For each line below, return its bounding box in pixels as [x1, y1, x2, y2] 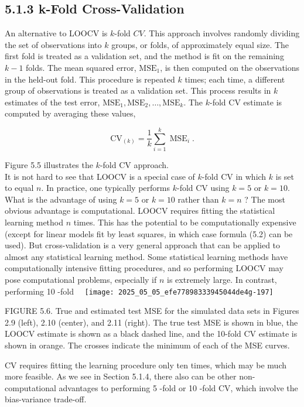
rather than [177, 193, 219, 205]
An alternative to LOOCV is [5, 27, 108, 39]
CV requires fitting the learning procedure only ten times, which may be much [5, 358, 287, 371]
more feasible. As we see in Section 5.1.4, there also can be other [5, 370, 237, 382]
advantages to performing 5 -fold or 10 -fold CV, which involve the [59, 381, 298, 394]
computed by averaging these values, [5, 107, 136, 119]
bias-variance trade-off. [5, 393, 87, 405]
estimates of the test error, [5, 95, 100, 108]
